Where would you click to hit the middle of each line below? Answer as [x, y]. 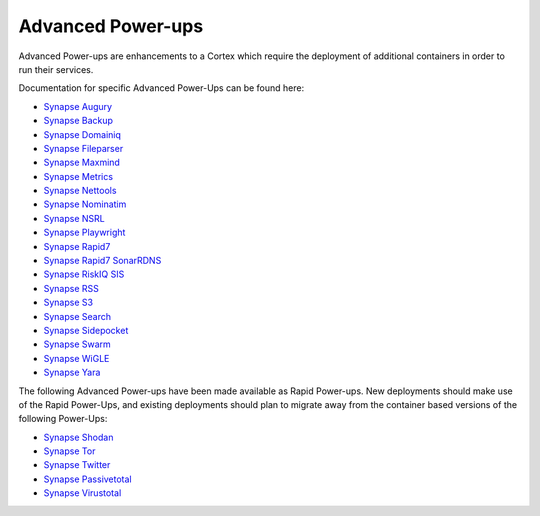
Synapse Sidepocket [86, 330]
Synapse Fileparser [83, 148]
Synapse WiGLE [76, 358]
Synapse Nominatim [85, 204]
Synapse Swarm [77, 344]
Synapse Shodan [78, 437]
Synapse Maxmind [81, 162]
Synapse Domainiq [82, 134]
